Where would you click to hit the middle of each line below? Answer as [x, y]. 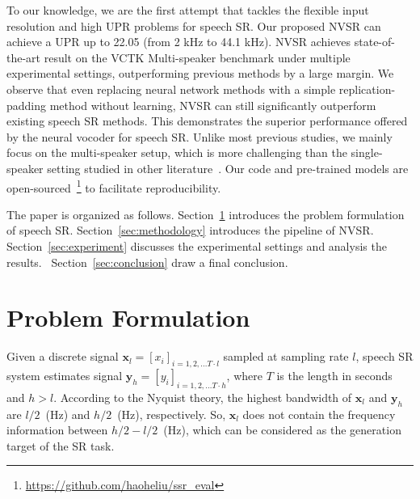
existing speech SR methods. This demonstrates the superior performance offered [207, 121]
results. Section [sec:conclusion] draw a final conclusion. [147, 262]
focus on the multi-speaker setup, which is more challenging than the [177, 152]
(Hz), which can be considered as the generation [282, 430]
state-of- [374, 42]
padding [27, 105]
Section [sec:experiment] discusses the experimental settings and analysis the [197, 245]
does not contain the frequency [319, 414]
